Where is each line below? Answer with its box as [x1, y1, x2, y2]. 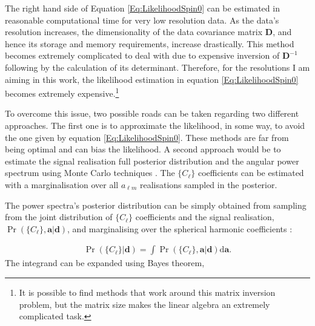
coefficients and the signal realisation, [135, 210, 274, 223]
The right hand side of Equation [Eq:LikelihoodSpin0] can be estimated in [5, 2, 280, 14]
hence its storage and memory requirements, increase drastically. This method [5, 37, 294, 50]
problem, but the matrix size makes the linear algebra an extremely [19, 298, 270, 310]
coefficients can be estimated [197, 166, 304, 179]
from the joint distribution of [5, 210, 113, 223]
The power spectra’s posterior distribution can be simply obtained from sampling [5, 198, 307, 211]
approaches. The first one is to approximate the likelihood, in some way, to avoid [5, 119, 305, 131]
